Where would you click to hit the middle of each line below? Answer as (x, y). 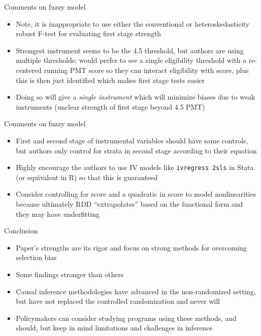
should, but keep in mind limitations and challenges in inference (114, 328)
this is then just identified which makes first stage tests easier (110, 80)
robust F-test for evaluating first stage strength (88, 33)
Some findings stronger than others (70, 274)
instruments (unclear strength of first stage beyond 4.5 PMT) (110, 106)
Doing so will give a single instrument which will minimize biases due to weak (136, 97)
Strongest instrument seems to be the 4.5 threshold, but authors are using (130, 50)
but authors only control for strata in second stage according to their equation (136, 150)
